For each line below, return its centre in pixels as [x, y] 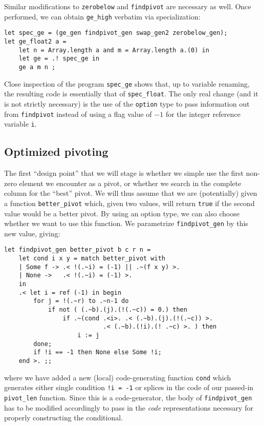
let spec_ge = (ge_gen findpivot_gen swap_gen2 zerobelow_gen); [116, 33]
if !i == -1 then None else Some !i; [97, 352]
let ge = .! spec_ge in [59, 59]
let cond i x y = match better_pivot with [92, 259]
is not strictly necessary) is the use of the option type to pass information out [127, 103]
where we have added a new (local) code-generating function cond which [118, 377]
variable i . [20, 124]
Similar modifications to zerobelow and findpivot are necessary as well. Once [128, 6]
